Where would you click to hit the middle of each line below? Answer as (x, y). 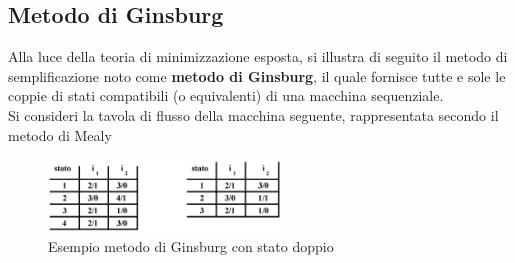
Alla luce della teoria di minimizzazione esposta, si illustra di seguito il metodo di (258, 56)
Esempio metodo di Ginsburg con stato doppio (191, 245)
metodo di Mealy (60, 134)
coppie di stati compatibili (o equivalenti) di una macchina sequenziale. (226, 95)
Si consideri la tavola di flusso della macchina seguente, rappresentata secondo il (253, 114)
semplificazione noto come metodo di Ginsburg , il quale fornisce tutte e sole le (257, 75)
